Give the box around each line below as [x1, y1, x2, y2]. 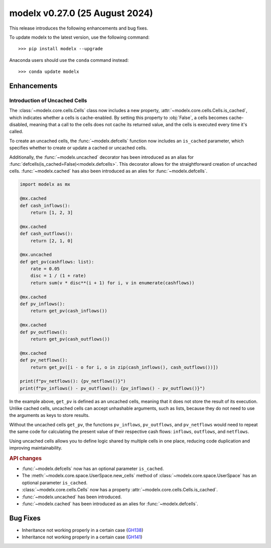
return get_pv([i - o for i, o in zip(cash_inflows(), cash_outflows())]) [30, 364, 218, 370]
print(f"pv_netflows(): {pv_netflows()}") [20, 378, 126, 384]
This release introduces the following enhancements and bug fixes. [9, 25, 148, 31]
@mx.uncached [20, 252, 52, 258]
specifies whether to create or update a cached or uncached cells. [9, 145, 147, 151]
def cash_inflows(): [20, 202, 70, 208]
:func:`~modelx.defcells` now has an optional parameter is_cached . [22, 466, 164, 472]
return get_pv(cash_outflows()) [30, 336, 110, 342]
